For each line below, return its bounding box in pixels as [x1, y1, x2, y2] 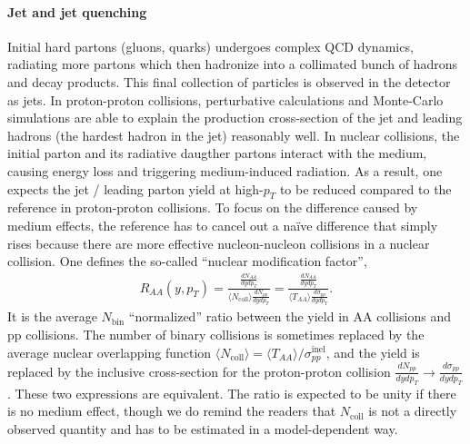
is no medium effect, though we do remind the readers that [7, 401, 336, 420]
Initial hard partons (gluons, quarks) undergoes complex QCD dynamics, [7, 36, 414, 55]
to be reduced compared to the [279, 179, 452, 198]
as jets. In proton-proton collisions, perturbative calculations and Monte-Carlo [7, 90, 444, 109]
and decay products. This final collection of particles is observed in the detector [7, 72, 451, 91]
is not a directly [368, 401, 457, 420]
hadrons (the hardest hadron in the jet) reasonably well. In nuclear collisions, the [7, 125, 460, 144]
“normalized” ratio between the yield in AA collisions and [128, 307, 451, 326]
